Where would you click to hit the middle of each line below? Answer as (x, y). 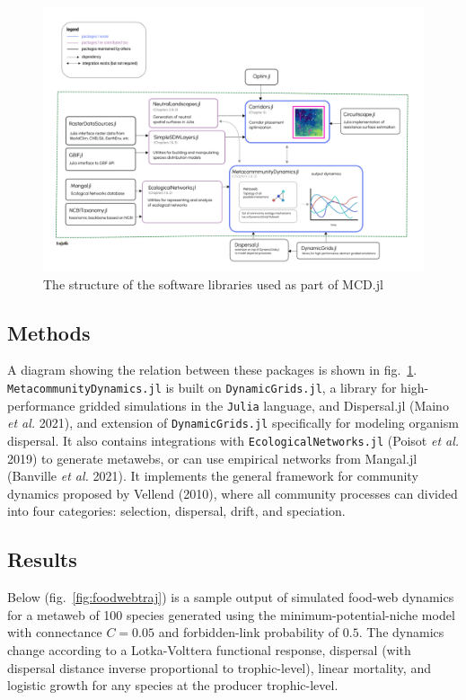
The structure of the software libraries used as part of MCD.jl (213, 284)
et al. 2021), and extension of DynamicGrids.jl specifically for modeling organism (233, 423)
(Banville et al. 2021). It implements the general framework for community (213, 476)
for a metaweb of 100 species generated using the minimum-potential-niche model (231, 614)
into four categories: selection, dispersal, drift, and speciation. (176, 511)
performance (41, 405)
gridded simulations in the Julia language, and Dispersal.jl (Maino (264, 405)
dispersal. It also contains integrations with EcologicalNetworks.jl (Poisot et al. (233, 440)
